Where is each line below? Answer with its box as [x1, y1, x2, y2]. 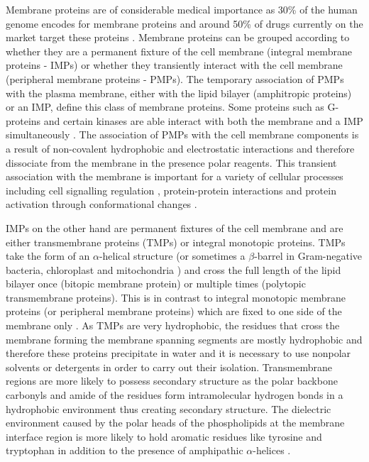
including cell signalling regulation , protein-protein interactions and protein [6, 182, 336, 197]
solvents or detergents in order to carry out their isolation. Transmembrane [6, 359, 333, 374]
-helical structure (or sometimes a [99, 248, 246, 263]
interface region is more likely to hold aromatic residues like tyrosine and [6, 429, 322, 444]
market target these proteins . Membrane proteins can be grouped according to [6, 30, 350, 45]
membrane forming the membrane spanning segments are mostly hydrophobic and [6, 331, 363, 346]
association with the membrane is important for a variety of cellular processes [6, 169, 343, 184]
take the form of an [6, 248, 90, 263]
